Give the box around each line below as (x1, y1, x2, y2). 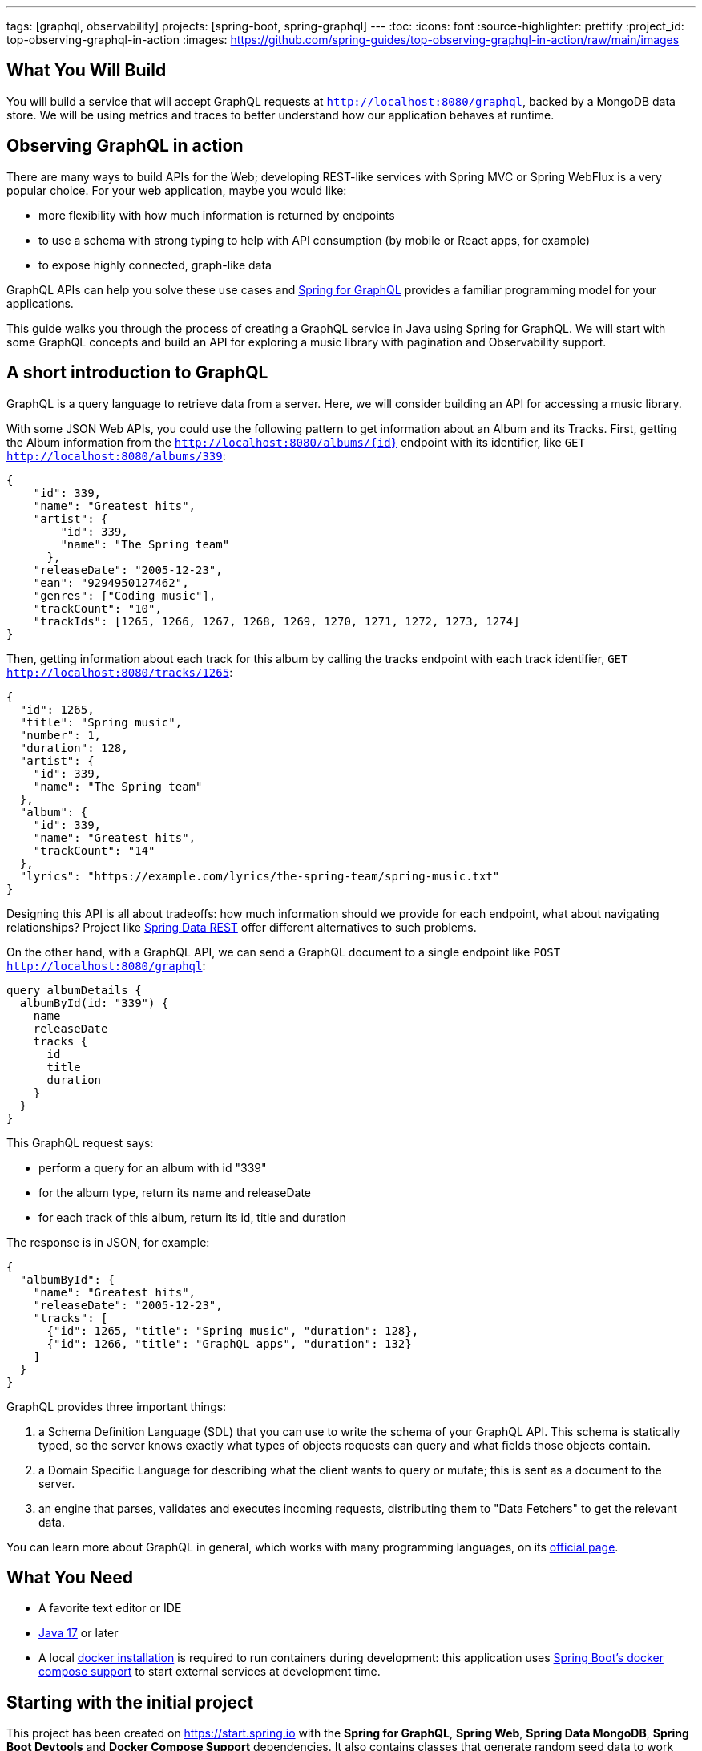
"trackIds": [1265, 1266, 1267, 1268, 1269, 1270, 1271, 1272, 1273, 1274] (33, 614, 520, 628)
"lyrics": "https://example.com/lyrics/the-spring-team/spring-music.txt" (19, 869, 500, 883)
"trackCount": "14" (33, 843, 155, 857)
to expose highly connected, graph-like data (38, 257, 272, 272)
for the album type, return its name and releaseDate (38, 1185, 311, 1199)
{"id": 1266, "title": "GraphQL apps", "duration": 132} (46, 1337, 412, 1350)
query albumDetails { (6, 983, 142, 997)
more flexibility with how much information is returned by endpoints (38, 208, 395, 222)
